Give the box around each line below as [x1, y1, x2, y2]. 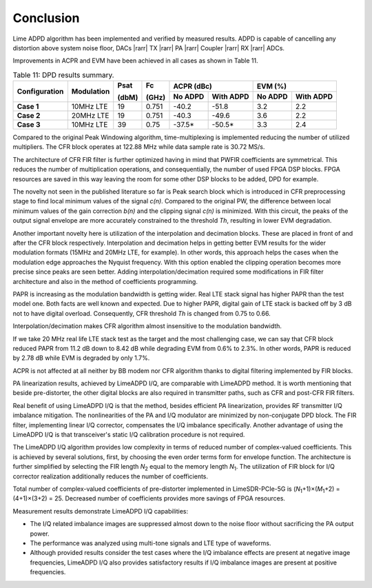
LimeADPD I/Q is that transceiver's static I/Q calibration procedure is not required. [12, 431, 245, 439]
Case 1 [17, 102, 39, 112]
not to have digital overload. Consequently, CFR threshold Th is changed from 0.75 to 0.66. [12, 309, 271, 317]
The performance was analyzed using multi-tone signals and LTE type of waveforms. [30, 538, 271, 547]
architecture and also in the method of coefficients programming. [12, 277, 198, 285]
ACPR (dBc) [173, 81, 213, 91]
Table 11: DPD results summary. [12, 70, 114, 79]
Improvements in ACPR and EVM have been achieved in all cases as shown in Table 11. [12, 57, 258, 65]
